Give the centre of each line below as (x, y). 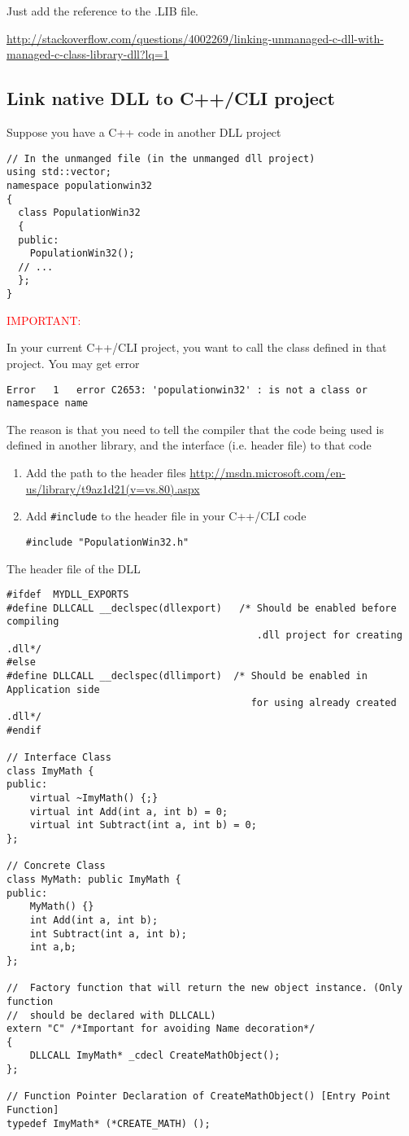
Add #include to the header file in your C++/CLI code (166, 516)
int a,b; (53, 947)
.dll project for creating (329, 636)
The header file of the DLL (74, 568)
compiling (33, 622)
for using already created (324, 703)
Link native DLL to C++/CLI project (171, 98)
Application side (53, 689)
